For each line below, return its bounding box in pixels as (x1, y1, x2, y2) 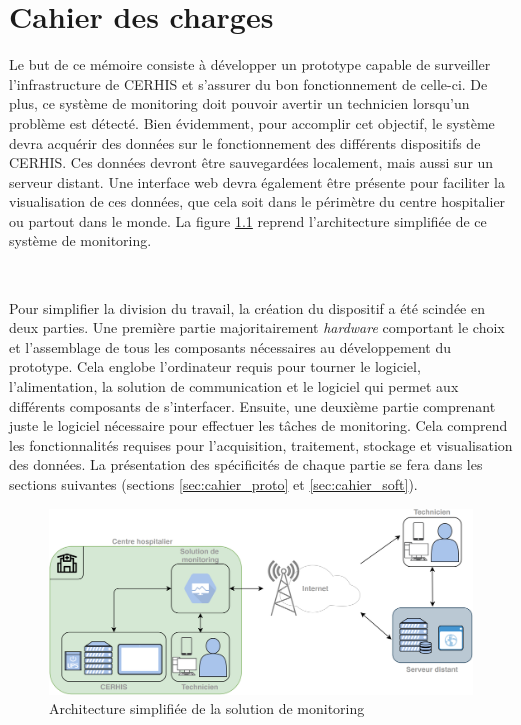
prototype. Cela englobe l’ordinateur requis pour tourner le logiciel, (9, 356, 421, 377)
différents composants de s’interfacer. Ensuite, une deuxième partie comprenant (9, 395, 496, 416)
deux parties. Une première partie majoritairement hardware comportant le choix (9, 317, 505, 338)
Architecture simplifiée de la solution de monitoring (49, 698, 365, 719)
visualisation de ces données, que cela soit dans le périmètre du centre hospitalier (9, 191, 506, 212)
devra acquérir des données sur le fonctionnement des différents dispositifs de (9, 132, 481, 153)
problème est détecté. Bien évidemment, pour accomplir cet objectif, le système (9, 112, 495, 133)
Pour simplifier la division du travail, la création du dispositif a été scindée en (9, 297, 485, 318)
